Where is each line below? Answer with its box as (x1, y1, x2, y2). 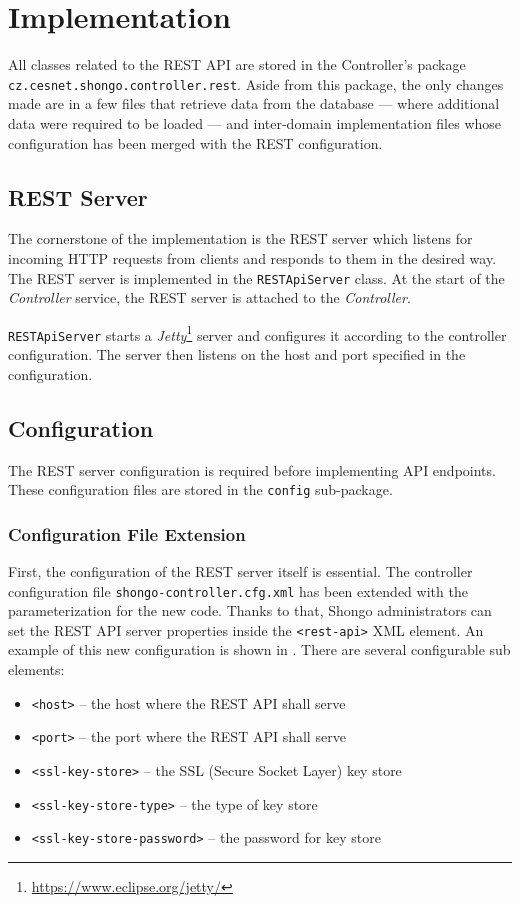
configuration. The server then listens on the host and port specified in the (8, 344, 466, 365)
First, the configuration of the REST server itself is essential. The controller (8, 560, 473, 581)
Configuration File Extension (8, 521, 246, 546)
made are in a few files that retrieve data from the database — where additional (8, 93, 500, 114)
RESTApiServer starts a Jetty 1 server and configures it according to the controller (8, 321, 507, 345)
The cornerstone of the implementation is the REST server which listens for (8, 228, 473, 249)
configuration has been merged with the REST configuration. (8, 132, 383, 153)
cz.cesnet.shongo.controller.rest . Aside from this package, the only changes (8, 73, 504, 94)
